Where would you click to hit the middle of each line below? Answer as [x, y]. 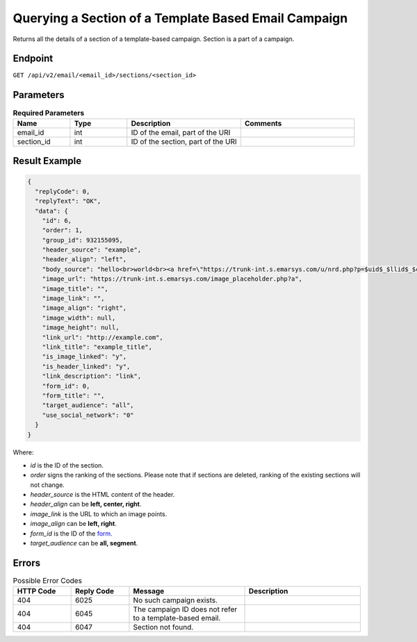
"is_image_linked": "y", [84, 357]
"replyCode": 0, [63, 191]
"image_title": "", [75, 289]
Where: [23, 452]
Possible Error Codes [48, 581]
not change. [48, 485]
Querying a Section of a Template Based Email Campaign [180, 18]
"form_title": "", [73, 395]
